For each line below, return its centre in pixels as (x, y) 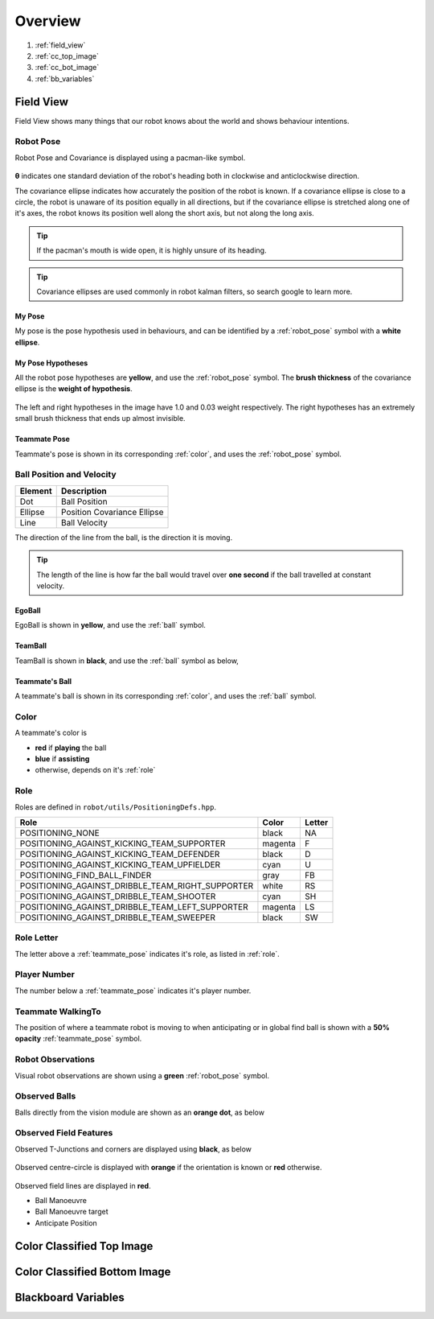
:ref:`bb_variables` (65, 78)
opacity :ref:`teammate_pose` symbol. (78, 1039)
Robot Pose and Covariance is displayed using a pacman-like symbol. (130, 158)
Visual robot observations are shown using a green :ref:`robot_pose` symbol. (142, 1075)
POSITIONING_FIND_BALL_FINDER (86, 875)
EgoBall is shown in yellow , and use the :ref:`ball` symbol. (111, 625)
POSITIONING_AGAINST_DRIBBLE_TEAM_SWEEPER (118, 917)
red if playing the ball (71, 748)
